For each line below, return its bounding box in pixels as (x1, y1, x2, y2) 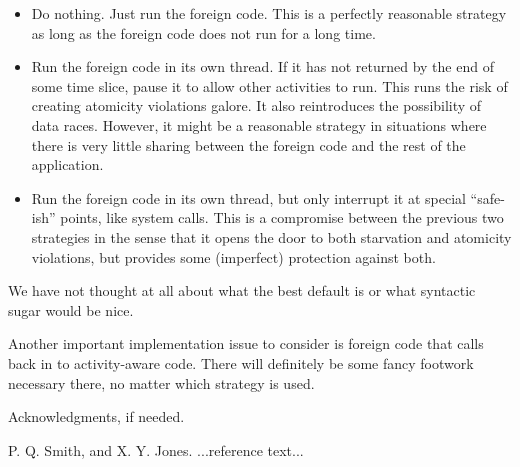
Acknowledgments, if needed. (8, 406, 185, 427)
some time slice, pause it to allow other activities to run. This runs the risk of (31, 75, 508, 96)
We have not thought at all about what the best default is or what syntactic (8, 280, 476, 301)
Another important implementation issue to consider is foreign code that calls (8, 333, 484, 354)
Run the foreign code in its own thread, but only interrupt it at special (31, 187, 466, 208)
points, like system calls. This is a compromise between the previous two (60, 207, 504, 228)
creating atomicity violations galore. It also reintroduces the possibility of (31, 95, 482, 116)
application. (31, 154, 104, 175)
